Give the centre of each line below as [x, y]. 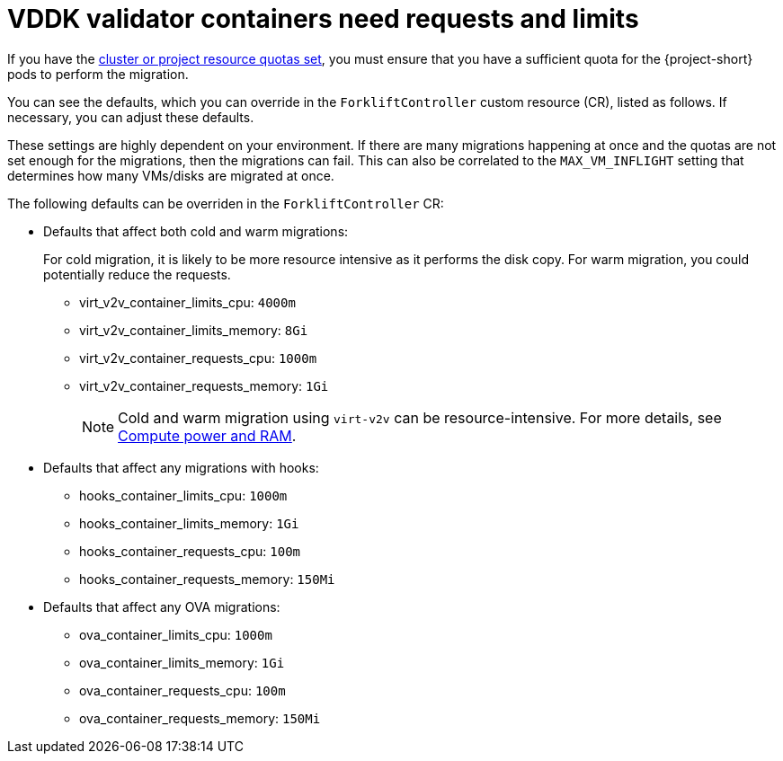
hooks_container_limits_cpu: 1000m [183, 495]
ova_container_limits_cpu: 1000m [176, 634]
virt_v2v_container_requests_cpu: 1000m [198, 358]
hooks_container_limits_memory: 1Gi [189, 523]
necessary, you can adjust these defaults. [131, 117]
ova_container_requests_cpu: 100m [182, 690]
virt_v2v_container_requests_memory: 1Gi [204, 385]
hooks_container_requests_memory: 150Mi [207, 579]
